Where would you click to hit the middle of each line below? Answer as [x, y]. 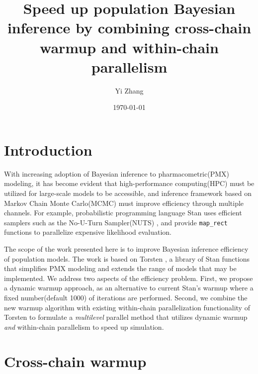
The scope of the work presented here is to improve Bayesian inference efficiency [126, 249]
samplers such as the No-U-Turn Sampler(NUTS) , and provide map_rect [116, 222]
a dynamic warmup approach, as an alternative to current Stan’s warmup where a [129, 288]
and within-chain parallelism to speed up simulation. [84, 327]
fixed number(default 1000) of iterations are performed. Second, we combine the [126, 297]
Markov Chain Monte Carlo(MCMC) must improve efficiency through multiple [124, 203]
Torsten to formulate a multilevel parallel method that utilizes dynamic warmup [126, 317]
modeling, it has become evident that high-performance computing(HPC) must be [129, 183]
